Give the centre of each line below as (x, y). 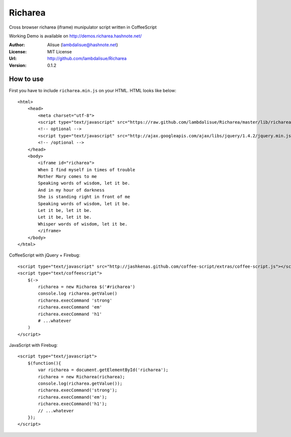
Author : (17, 45)
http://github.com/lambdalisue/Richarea (87, 59)
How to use (26, 79)
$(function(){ (44, 363)
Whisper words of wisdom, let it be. (83, 224)
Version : (18, 65)
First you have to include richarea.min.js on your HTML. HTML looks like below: (93, 91)
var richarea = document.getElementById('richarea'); (103, 370)
